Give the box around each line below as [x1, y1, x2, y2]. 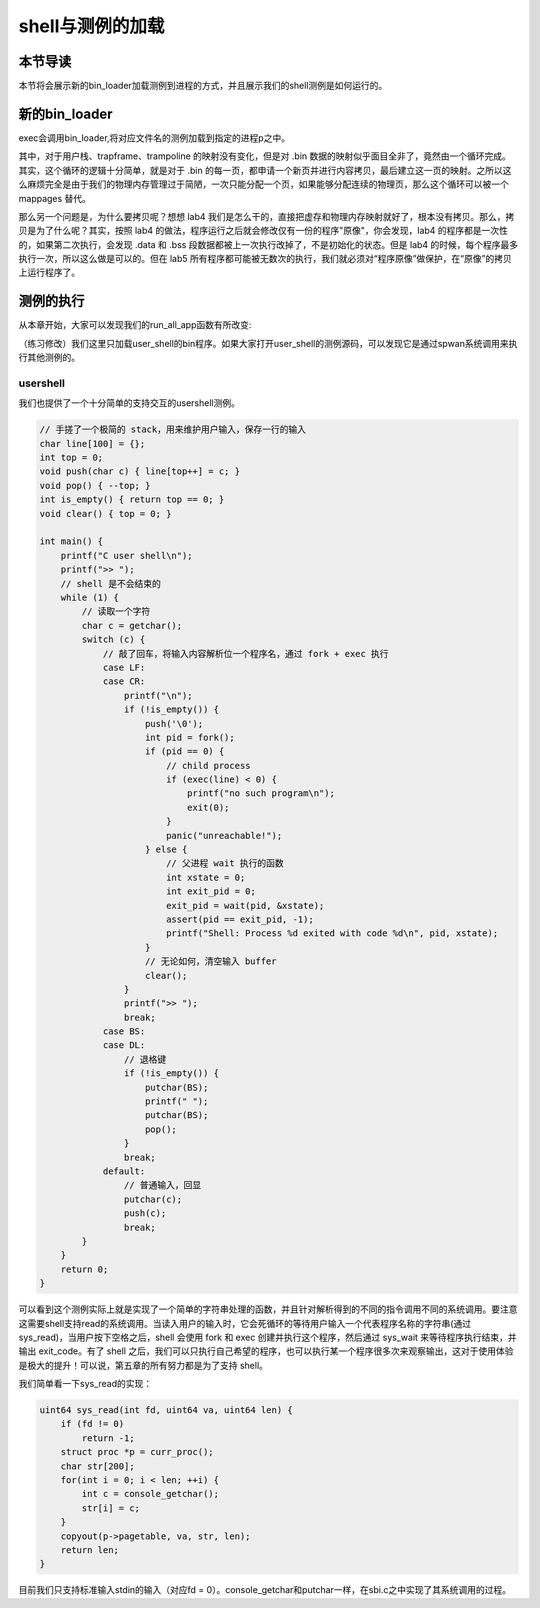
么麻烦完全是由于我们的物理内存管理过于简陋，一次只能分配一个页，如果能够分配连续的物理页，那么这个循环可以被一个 [18, 178, 509, 190]
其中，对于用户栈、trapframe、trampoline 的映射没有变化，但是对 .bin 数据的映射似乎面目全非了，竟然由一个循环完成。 [18, 150, 512, 162]
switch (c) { [81, 634, 146, 645]
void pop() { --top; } [39, 480, 151, 491]
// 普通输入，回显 [123, 1180, 202, 1191]
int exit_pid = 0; [165, 886, 257, 897]
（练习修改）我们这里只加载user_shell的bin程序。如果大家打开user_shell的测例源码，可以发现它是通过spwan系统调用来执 [18, 337, 518, 349]
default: [102, 1166, 146, 1177]
